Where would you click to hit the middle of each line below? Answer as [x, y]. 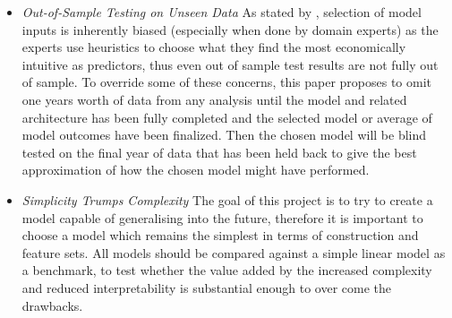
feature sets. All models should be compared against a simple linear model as [234, 252]
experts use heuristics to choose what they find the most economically [214, 47]
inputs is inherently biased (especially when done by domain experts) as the [230, 29]
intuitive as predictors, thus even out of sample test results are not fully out [230, 64]
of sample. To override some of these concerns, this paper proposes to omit [227, 82]
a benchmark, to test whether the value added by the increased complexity [227, 270]
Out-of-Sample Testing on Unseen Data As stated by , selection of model [222, 12]
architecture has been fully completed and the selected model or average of [227, 117]
